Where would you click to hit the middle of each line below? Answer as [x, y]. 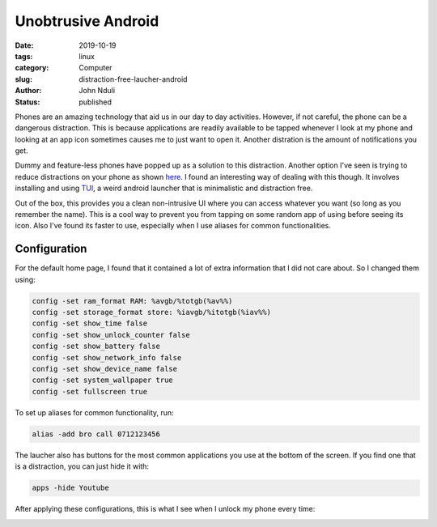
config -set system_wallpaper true [102, 380]
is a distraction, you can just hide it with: [82, 466]
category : [32, 68]
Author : [28, 91]
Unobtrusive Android [87, 21]
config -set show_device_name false [105, 369]
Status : [28, 102]
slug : [23, 79]
